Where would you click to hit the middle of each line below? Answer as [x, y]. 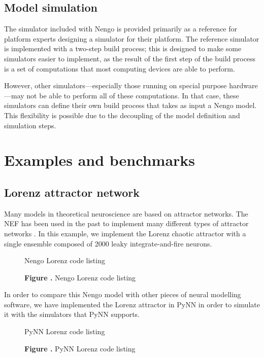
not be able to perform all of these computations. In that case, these [133, 95]
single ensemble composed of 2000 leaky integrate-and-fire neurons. [108, 243]
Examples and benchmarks [100, 160]
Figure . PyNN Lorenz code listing [80, 348]
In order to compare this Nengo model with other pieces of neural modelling [123, 294]
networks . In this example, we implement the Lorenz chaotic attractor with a [125, 233]
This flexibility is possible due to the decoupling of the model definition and [122, 115]
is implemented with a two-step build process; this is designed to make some [123, 48]
